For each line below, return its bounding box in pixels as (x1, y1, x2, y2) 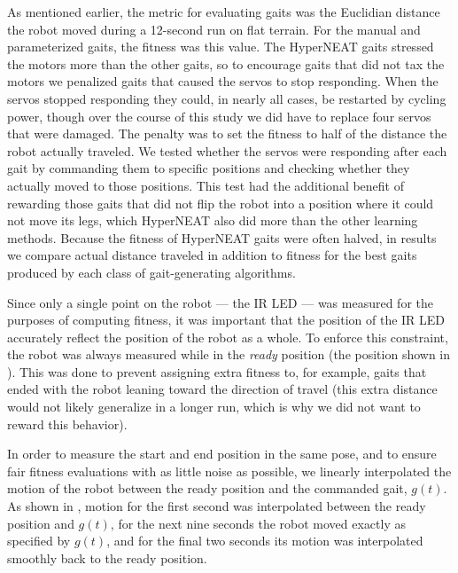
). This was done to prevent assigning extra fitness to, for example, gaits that (7, 362, 427, 381)
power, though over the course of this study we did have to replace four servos (7, 106, 431, 125)
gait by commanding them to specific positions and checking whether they (7, 159, 410, 177)
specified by (7, 531, 71, 550)
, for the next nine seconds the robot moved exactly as (110, 514, 406, 532)
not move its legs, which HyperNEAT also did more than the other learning (7, 211, 418, 230)
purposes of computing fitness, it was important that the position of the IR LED (7, 310, 446, 329)
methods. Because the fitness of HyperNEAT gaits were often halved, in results (7, 228, 437, 247)
